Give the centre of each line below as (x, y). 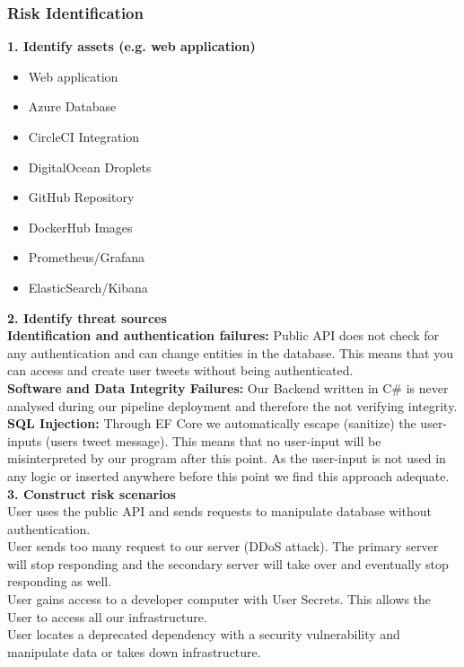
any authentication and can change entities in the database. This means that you (230, 352)
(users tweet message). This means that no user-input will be (213, 440)
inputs (25, 440)
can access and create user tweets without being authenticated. (180, 370)
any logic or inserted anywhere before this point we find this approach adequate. (228, 475)
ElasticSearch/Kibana (88, 287)
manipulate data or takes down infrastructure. (134, 651)
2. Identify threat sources (87, 317)
